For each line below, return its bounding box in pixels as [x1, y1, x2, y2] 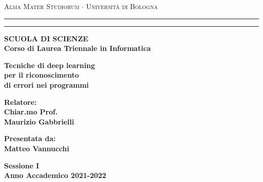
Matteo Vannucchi [4, 143, 69, 153]
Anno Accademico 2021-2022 [4, 170, 106, 180]
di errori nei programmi [4, 79, 89, 90]
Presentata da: [4, 133, 56, 144]
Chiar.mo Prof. [4, 106, 58, 117]
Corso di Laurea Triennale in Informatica [4, 43, 151, 53]
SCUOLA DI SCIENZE [4, 33, 89, 43]
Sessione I [4, 160, 39, 170]
